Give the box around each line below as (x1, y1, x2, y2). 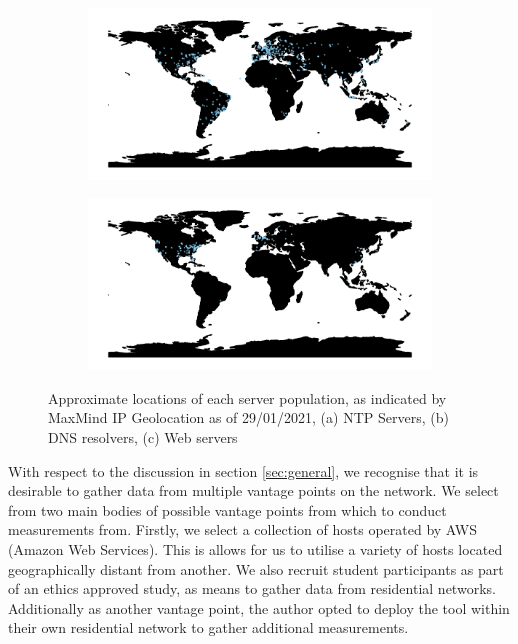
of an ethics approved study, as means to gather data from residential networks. (8, 578, 496, 599)
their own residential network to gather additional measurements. (8, 617, 409, 638)
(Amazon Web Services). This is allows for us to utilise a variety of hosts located (8, 538, 503, 559)
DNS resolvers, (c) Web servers (48, 427, 238, 447)
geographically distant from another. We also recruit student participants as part (8, 558, 504, 579)
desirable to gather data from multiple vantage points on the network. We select (8, 480, 499, 501)
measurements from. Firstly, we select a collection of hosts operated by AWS (8, 519, 477, 540)
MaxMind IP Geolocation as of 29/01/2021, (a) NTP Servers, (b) (48, 407, 449, 428)
